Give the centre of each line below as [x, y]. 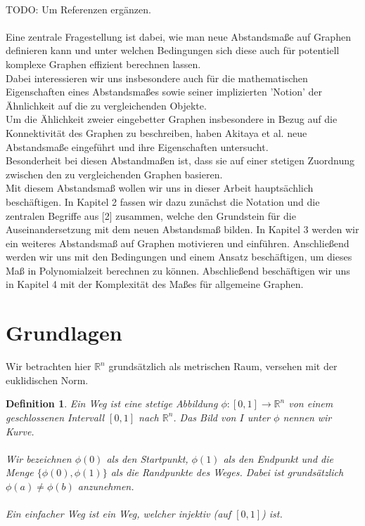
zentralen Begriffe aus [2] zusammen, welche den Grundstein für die [151, 215]
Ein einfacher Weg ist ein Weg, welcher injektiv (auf [119, 514]
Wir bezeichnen [39, 458]
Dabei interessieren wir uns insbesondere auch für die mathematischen [157, 78]
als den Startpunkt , [147, 458]
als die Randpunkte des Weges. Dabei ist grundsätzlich [227, 472]
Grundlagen [64, 333]
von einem [311, 403]
